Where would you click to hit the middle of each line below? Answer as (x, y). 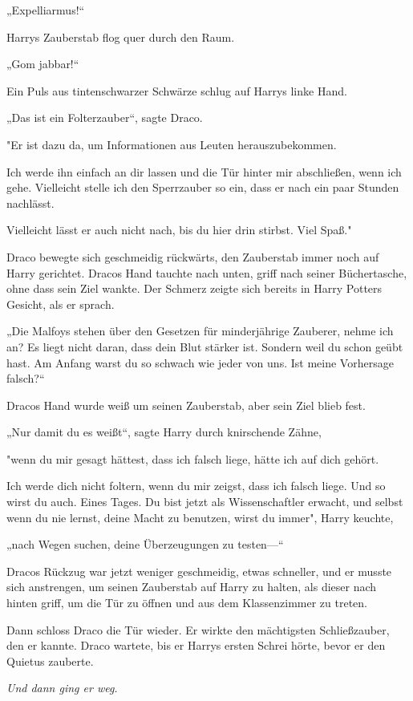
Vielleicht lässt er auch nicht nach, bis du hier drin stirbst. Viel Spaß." (179, 230)
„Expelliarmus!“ (46, 10)
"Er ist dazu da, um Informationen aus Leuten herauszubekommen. (172, 144)
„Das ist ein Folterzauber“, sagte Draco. (105, 118)
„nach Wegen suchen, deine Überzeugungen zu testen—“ (145, 544)
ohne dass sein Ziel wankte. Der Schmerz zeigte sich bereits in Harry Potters (194, 288)
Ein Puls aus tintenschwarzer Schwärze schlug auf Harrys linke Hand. (177, 90)
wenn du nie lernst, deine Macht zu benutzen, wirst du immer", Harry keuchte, (200, 517)
